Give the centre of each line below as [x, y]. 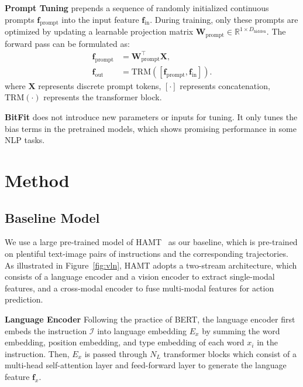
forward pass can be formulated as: [67, 43]
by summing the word [241, 330]
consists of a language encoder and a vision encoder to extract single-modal [140, 276]
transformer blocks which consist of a [230, 353]
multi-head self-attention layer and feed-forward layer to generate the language [146, 365]
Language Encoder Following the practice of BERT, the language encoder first [150, 319]
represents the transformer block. [103, 97]
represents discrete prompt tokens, [100, 85]
